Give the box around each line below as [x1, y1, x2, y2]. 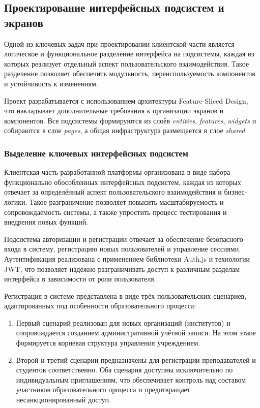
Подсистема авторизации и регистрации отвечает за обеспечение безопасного [4, 233, 243, 244]
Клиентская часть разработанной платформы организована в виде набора [4, 167, 230, 177]
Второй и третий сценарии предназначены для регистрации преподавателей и [16, 354, 256, 365]
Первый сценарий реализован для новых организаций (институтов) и [16, 317, 230, 328]
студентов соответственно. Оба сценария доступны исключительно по [16, 364, 233, 375]
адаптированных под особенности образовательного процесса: [4, 300, 196, 311]
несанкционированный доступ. [16, 394, 111, 405]
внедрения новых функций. [4, 216, 89, 227]
